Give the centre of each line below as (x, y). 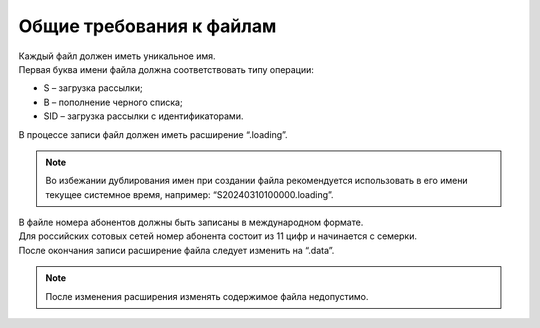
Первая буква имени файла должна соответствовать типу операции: (166, 69)
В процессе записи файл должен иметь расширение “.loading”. (153, 134)
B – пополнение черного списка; (113, 102)
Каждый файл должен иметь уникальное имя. (117, 56)
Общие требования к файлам (147, 26)
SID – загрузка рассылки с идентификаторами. (143, 116)
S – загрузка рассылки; (93, 88)
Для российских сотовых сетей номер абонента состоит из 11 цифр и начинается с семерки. (217, 236)
